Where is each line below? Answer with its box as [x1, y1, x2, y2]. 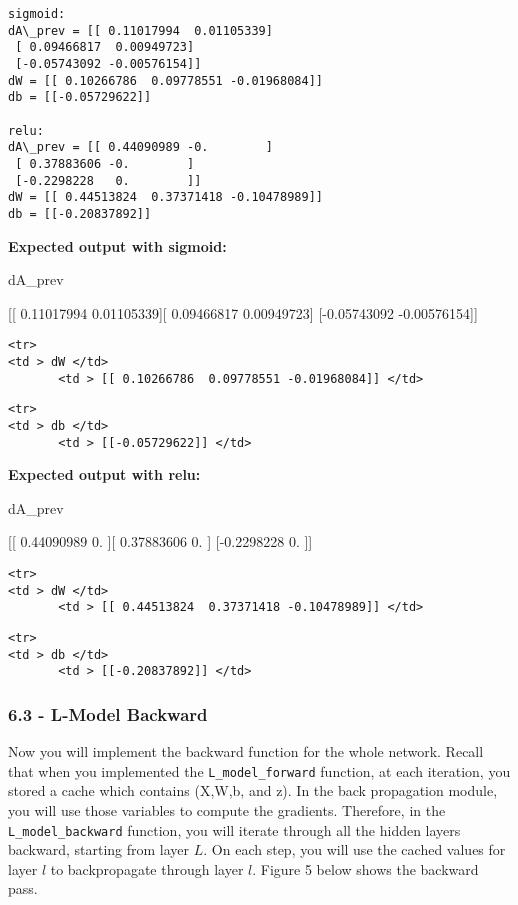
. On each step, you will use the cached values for [203, 839, 506, 860]
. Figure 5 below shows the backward [252, 858, 479, 879]
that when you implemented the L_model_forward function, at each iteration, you [8, 760, 511, 781]
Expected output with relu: [8, 464, 201, 485]
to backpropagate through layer [50, 858, 244, 879]
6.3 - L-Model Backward [8, 701, 208, 726]
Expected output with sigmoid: [8, 235, 227, 256]
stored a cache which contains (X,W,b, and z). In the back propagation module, [8, 780, 498, 801]
